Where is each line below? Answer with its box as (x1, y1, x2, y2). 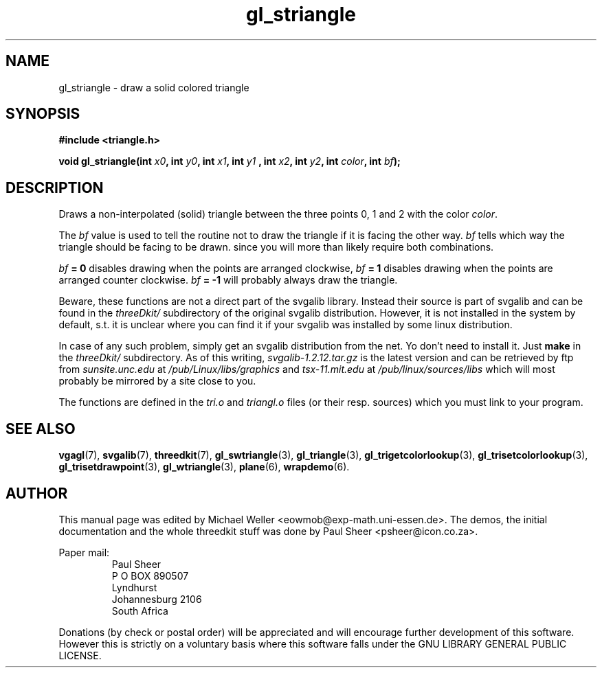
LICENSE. (58, 649, 102, 661)
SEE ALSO (5, 420, 76, 437)
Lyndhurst (111, 581, 157, 593)
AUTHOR (5, 484, 68, 502)
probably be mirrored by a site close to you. (58, 375, 256, 387)
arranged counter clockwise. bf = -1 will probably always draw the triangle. (58, 274, 398, 286)
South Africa (111, 604, 168, 617)
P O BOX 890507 (111, 569, 189, 582)
